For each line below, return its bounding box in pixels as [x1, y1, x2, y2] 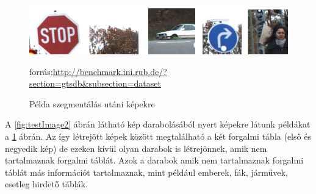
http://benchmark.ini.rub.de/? [52, 65, 167, 77]
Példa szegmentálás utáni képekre [29, 97, 155, 110]
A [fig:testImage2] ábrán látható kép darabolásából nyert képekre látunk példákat [5, 118, 311, 131]
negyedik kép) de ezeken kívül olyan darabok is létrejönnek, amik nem [5, 142, 267, 154]
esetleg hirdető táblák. [5, 178, 88, 190]
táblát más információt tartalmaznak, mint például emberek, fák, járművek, [5, 165, 288, 178]
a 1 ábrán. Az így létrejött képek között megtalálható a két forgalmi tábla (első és [5, 129, 311, 142]
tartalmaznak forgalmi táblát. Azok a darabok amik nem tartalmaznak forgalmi [5, 154, 304, 167]
